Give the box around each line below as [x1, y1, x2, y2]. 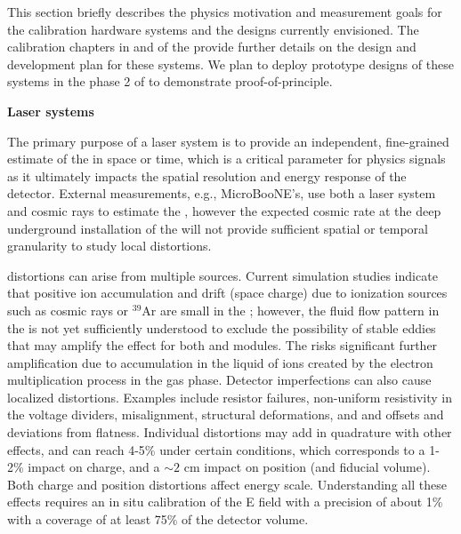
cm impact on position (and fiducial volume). [183, 458, 431, 476]
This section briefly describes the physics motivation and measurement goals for [7, 3, 442, 20]
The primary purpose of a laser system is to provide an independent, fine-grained [7, 132, 449, 150]
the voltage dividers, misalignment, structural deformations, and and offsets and [7, 405, 444, 424]
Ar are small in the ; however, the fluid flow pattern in [142, 300, 440, 319]
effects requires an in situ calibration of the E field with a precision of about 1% [7, 492, 443, 511]
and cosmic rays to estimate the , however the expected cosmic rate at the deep [7, 201, 441, 219]
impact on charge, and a [28, 458, 160, 476]
